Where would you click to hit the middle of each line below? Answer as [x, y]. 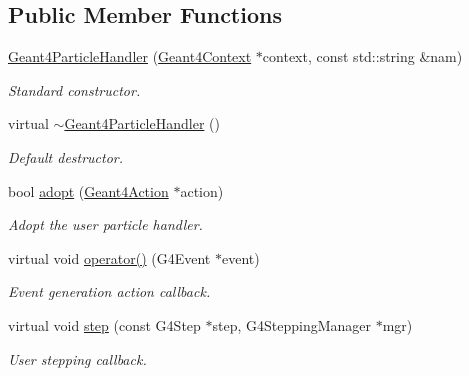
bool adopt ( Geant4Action [88, 190]
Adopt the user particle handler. [105, 224]
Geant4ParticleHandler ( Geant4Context [130, 56]
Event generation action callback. [109, 291]
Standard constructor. [74, 89]
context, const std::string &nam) [362, 56]
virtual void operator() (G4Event [109, 257]
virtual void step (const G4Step [104, 324]
